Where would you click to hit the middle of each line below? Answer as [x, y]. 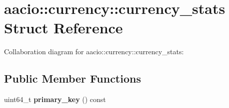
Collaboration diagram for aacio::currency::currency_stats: [94, 52]
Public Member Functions [72, 78]
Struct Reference [63, 28]
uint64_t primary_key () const [55, 99]
